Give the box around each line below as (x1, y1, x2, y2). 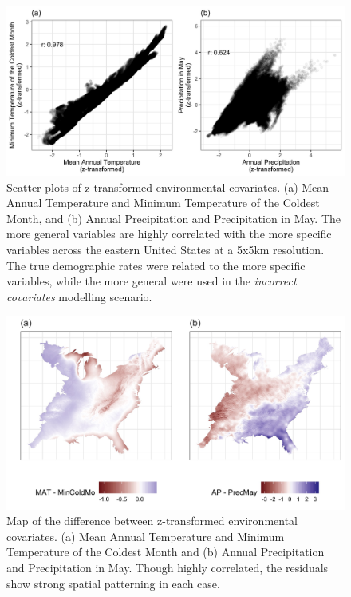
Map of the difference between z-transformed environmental (6, 512, 298, 529)
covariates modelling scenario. (6, 288, 152, 304)
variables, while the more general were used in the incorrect (6, 273, 297, 289)
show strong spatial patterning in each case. (6, 575, 220, 591)
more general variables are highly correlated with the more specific (6, 225, 332, 242)
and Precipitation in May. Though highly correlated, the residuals (6, 559, 329, 575)
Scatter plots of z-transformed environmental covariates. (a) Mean (6, 178, 329, 195)
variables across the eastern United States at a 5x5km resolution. (6, 241, 325, 257)
